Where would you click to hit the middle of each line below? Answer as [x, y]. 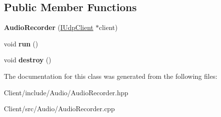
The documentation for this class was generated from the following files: [111, 76]
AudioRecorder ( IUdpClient [49, 27]
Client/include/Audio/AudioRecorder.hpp [66, 92]
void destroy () [28, 60]
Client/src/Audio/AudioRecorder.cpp [59, 109]
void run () [21, 43]
